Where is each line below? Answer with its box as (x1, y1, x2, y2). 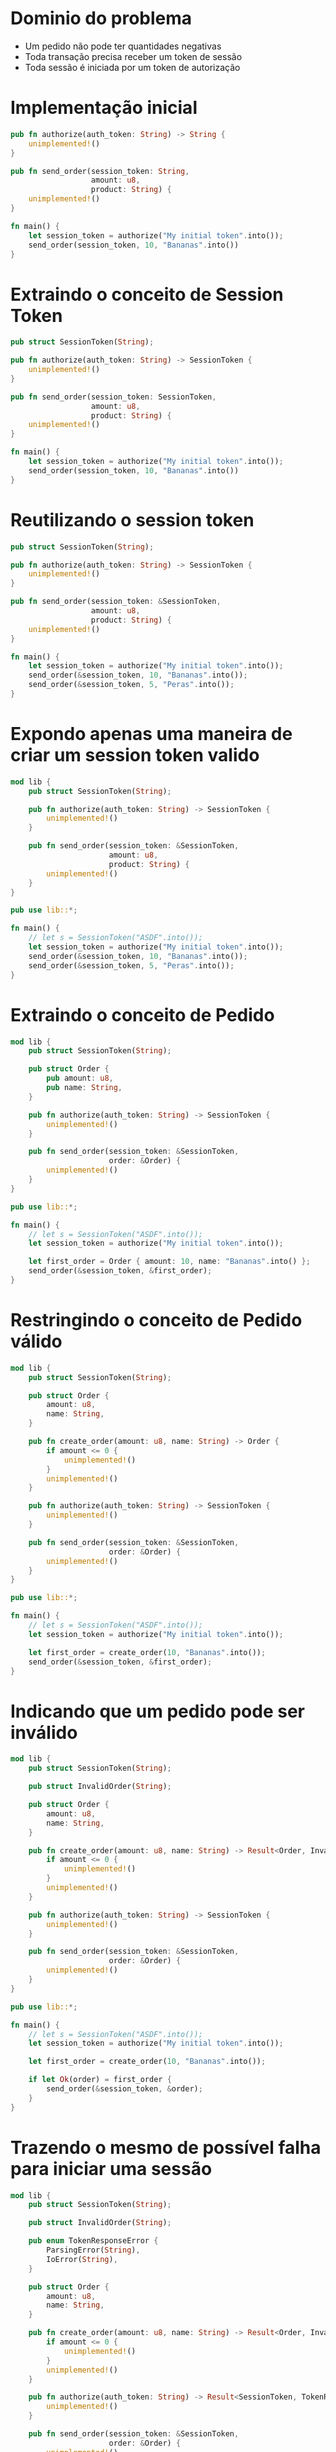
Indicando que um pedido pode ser (10, 1700, 305, 1722)
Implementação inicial (10, 97, 198, 119)
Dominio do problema (10, 7, 193, 30)
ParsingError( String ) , (46, 2245, 141, 2256)
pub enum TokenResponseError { (28, 2236, 159, 2246)
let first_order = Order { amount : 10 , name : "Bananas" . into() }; (28, 1257, 311, 1267)
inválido (10, 1721, 78, 1744)
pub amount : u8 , (46, 1073, 114, 1084)
